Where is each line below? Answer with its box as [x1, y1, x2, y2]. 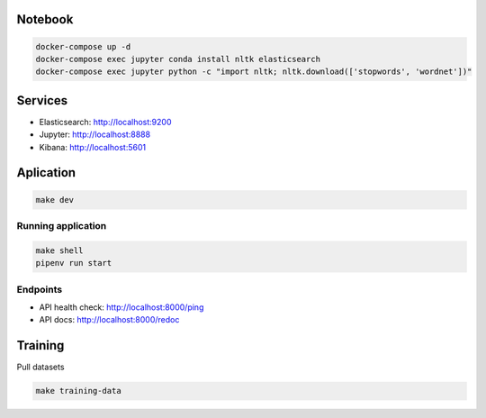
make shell [35, 245, 84, 256]
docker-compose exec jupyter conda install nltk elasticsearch [35, 54, 321, 64]
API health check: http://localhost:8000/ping [39, 302, 204, 313]
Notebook [16, 12, 74, 27]
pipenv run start [35, 258, 112, 268]
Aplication [16, 165, 76, 180]
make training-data [35, 386, 121, 396]
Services [16, 93, 68, 108]
